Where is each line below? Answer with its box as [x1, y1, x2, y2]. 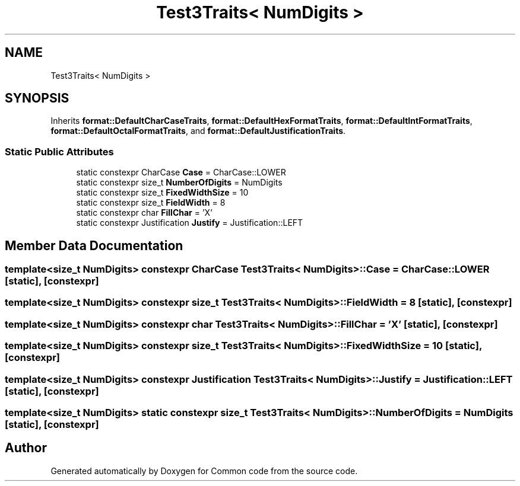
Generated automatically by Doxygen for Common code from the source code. [50, 465, 358, 476]
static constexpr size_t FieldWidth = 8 [76, 197, 226, 208]
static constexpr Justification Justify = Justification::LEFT [76, 218, 303, 228]
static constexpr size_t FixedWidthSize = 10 [76, 187, 249, 198]
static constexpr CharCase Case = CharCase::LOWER [76, 167, 286, 178]
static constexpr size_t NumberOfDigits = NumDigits [76, 177, 283, 188]
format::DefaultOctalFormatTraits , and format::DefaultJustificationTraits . [50, 126, 346, 136]
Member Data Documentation [5, 238, 183, 253]
